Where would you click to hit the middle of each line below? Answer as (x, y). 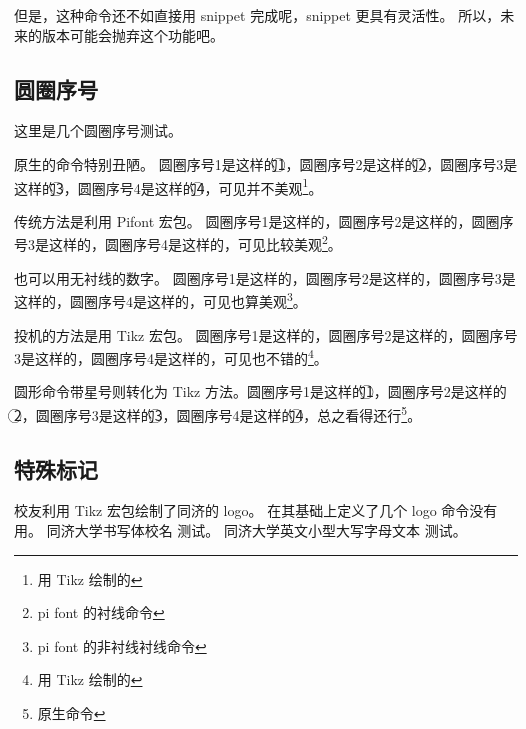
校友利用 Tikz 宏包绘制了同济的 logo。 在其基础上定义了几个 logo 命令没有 (256, 510)
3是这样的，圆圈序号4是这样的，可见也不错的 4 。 (171, 356)
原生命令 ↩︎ (71, 712)
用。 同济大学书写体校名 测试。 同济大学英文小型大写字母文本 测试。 (240, 530)
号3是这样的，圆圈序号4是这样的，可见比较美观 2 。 (178, 243)
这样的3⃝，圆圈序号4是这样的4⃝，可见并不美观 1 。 (168, 186)
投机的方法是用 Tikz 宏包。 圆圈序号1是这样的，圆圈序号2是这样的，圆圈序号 (266, 334)
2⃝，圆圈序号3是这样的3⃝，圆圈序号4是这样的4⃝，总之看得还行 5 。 (218, 413)
